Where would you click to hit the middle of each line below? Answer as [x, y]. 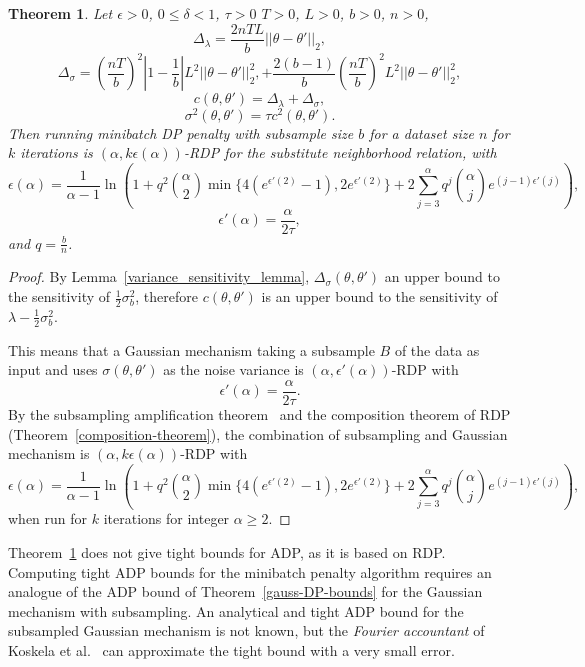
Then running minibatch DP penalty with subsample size [181, 132]
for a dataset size [421, 132]
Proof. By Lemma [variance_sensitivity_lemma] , [159, 276]
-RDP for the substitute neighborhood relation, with [340, 152]
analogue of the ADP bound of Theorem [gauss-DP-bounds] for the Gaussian [245, 591]
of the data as [437, 349]
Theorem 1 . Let [60, 13]
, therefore [167, 296]
